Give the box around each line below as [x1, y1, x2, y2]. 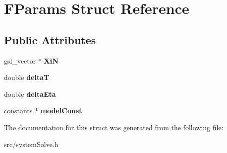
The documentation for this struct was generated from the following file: [4, 122, 224, 132]
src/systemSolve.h [4, 139, 58, 149]
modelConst [40, 105, 82, 116]
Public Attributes [4, 32, 96, 47]
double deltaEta [4, 88, 56, 99]
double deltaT [4, 72, 50, 82]
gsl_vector [4, 55, 36, 66]
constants [4, 105, 33, 116]
